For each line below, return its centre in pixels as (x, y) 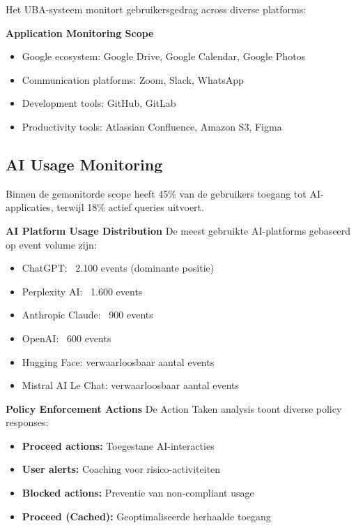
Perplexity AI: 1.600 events (82, 291)
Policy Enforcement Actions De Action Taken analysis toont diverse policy (174, 408)
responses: (27, 422)
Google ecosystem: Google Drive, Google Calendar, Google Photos (164, 56)
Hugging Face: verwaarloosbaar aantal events (118, 361)
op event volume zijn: (51, 244)
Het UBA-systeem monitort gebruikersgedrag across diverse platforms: (156, 9)
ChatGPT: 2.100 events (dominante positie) (118, 268)
